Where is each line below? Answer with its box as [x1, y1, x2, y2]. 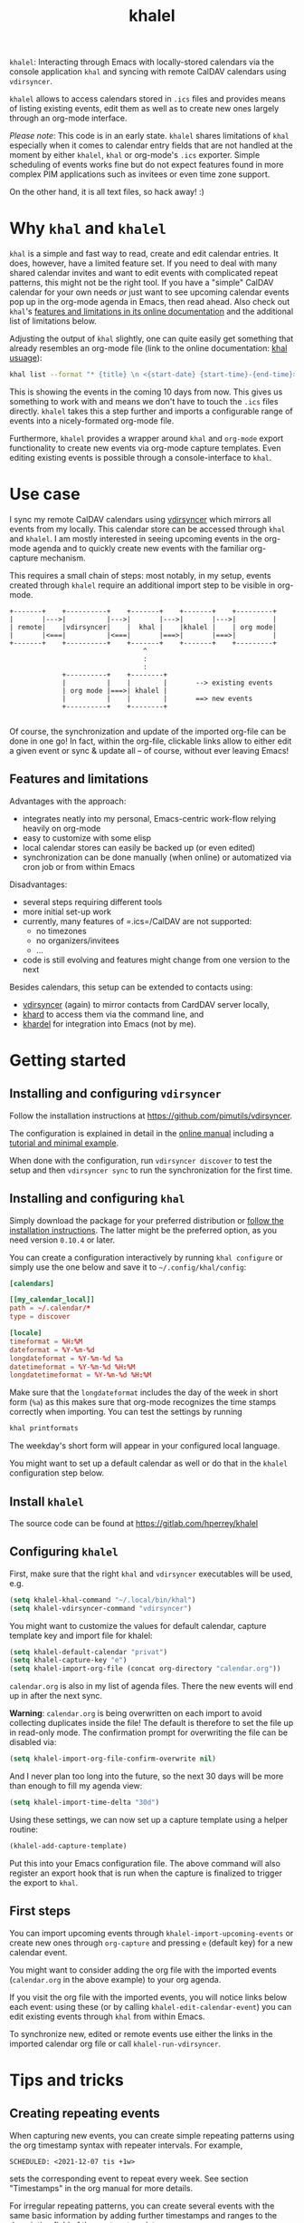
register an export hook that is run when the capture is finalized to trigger [9, 1867, 283, 1878]
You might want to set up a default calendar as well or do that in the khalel [9, 1458, 288, 1469]
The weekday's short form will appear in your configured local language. [9, 1440, 280, 1451]
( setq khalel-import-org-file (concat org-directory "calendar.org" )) [9, 1664, 281, 1673]
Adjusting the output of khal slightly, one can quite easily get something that [9, 333, 294, 345]
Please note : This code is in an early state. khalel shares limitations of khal [9, 131, 290, 141]
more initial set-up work [22, 906, 111, 917]
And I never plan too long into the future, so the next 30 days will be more [9, 1770, 284, 1782]
